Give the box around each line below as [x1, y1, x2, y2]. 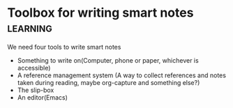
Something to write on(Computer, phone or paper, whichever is [17, 56, 199, 64]
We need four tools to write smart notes [7, 43, 121, 51]
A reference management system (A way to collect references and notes [17, 71, 227, 79]
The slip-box [17, 86, 54, 94]
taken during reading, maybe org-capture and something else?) [17, 78, 200, 86]
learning [7, 20, 52, 36]
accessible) [17, 63, 51, 72]
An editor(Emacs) [17, 93, 68, 102]
